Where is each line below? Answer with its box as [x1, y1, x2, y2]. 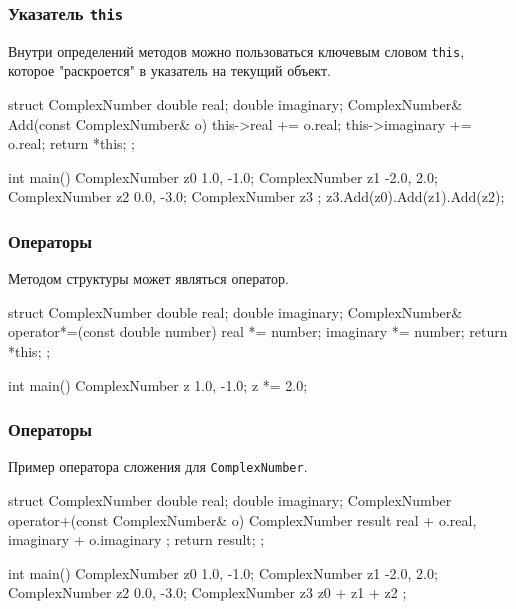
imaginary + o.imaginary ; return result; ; [8, 529, 265, 550]
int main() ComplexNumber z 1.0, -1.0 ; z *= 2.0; [8, 374, 308, 395]
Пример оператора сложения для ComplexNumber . [8, 456, 308, 477]
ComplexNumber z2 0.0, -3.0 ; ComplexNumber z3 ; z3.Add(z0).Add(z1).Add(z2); [8, 186, 505, 207]
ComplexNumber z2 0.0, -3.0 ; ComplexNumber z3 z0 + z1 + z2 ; [8, 582, 407, 603]
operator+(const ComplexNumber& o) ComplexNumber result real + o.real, [8, 509, 477, 530]
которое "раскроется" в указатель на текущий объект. [8, 60, 331, 81]
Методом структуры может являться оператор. [8, 268, 289, 289]
